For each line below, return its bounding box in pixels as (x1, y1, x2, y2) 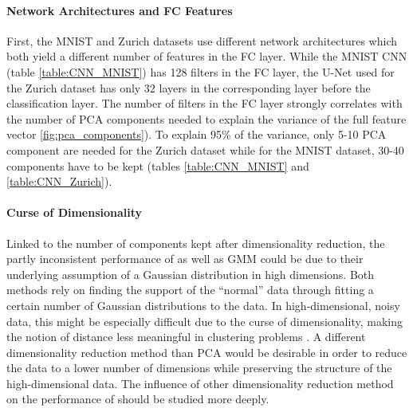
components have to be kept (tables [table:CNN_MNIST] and (6, 157, 309, 174)
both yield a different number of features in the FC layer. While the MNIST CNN (6, 48, 407, 65)
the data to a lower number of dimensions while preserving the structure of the (6, 359, 392, 376)
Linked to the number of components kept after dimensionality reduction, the (6, 234, 385, 251)
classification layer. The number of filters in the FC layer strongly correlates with (6, 95, 403, 112)
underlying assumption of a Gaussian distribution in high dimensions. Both (6, 265, 375, 282)
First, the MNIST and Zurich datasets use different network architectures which (6, 32, 398, 49)
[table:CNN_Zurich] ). (6, 173, 112, 190)
